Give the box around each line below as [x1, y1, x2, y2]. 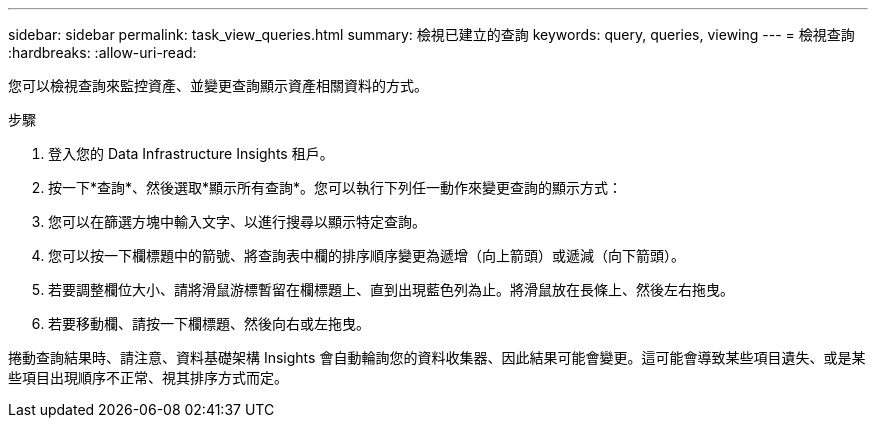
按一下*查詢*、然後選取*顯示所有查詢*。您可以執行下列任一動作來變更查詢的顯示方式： [48, 179, 623, 196]
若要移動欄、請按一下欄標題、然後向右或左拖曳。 [48, 315, 370, 332]
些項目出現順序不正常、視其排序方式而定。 [8, 369, 288, 386]
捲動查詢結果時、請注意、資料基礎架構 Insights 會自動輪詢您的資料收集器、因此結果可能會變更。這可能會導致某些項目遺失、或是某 [8, 349, 866, 366]
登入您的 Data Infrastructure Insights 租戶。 [48, 145, 334, 162]
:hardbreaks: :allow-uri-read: [8, 44, 197, 61]
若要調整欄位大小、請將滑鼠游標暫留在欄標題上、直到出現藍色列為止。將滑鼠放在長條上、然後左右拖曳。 [48, 281, 734, 298]
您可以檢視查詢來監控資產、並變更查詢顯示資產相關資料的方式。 [8, 77, 428, 94]
